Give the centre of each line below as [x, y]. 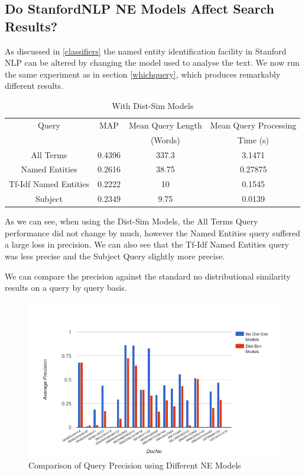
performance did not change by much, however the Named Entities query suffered [152, 232]
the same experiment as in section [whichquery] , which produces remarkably [143, 74]
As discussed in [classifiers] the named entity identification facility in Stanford [146, 51]
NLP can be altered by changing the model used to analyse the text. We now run [152, 62]
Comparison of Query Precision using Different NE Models [135, 465]
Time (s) [254, 139]
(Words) [165, 139]
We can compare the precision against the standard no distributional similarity [148, 276]
